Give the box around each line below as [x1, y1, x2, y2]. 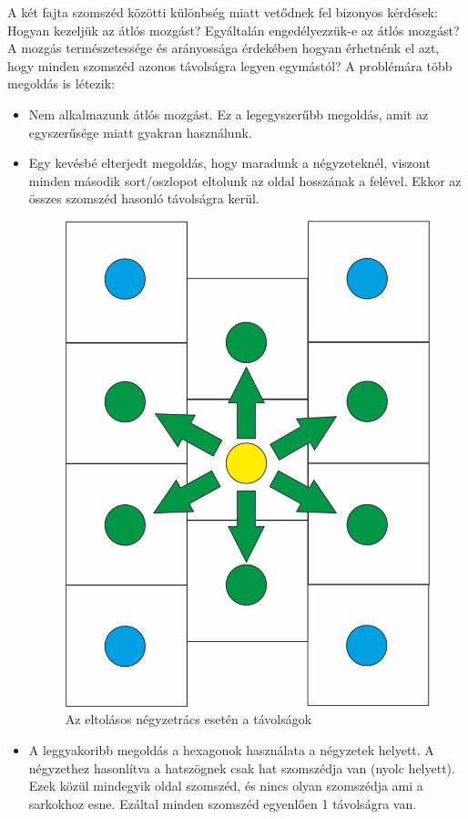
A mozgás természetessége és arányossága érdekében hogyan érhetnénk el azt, [7, 38, 440, 57]
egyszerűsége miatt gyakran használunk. [28, 122, 252, 141]
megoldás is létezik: [7, 74, 115, 93]
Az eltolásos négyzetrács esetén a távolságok [65, 710, 312, 729]
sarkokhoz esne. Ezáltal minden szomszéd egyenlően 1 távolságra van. [28, 793, 417, 813]
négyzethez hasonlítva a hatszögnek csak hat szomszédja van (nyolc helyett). [28, 758, 455, 777]
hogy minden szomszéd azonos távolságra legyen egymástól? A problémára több [7, 56, 453, 75]
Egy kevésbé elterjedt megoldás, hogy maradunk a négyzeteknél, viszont [28, 153, 431, 172]
